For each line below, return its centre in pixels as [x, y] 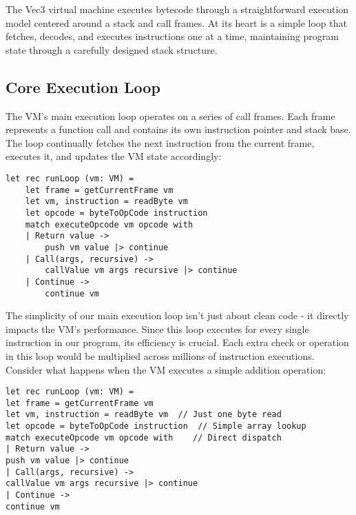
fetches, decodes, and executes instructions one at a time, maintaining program [172, 36]
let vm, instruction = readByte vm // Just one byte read [144, 415]
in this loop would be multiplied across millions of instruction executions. [160, 355]
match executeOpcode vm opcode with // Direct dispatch [144, 437]
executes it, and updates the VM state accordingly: [114, 156]
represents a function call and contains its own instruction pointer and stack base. [178, 129]
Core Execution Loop [83, 87]
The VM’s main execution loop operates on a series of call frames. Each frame [170, 115]
